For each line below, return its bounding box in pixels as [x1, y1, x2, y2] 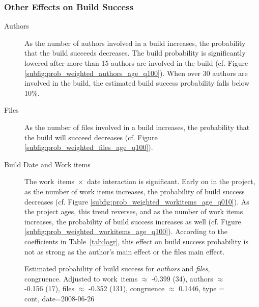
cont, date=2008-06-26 [24, 293, 95, 303]
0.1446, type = [179, 283, 225, 294]
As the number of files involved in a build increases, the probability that [24, 121, 250, 132]
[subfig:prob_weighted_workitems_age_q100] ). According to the [24, 226, 227, 237]
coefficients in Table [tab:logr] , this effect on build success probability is [24, 236, 249, 246]
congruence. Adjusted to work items [24, 273, 138, 284]
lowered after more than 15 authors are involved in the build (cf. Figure [24, 58, 248, 68]
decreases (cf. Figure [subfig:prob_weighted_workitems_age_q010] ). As [24, 196, 249, 207]
